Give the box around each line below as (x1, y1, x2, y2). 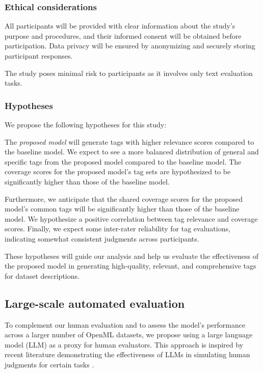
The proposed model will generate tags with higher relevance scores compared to (5, 136, 254, 147)
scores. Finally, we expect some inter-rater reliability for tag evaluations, (5, 223, 230, 234)
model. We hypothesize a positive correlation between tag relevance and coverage (5, 213, 258, 224)
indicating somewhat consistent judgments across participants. (5, 233, 199, 244)
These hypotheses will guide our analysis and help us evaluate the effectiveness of (5, 250, 258, 261)
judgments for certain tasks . (5, 359, 94, 369)
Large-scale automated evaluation (5, 295, 185, 311)
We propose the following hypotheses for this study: (5, 119, 167, 129)
